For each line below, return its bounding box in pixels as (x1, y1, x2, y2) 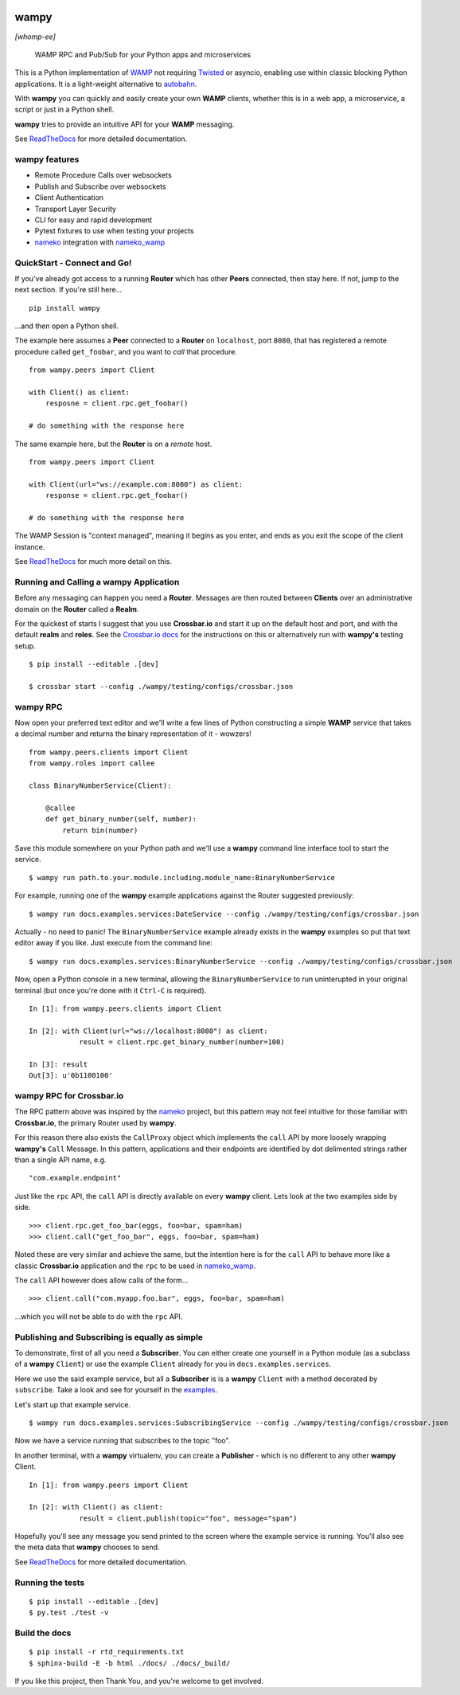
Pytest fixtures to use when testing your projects (34, 226, 194, 236)
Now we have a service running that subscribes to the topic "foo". (14, 1436, 231, 1446)
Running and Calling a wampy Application (14, 576, 180, 587)
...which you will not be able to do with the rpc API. (14, 1311, 183, 1321)
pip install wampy (29, 303, 101, 312)
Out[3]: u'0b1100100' (29, 1071, 113, 1080)
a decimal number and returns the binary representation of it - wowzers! (14, 729, 252, 738)
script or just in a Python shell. (14, 104, 115, 115)
